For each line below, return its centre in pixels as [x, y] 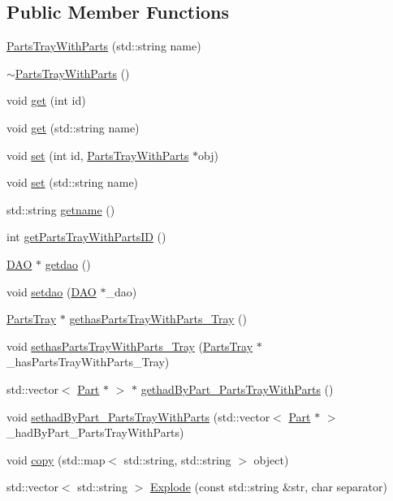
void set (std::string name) [73, 182]
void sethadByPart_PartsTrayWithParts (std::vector [138, 416]
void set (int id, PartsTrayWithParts [98, 155]
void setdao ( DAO [52, 291]
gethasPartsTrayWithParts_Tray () [158, 319]
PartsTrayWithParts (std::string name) [104, 46]
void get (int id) [46, 100]
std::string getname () [61, 209]
